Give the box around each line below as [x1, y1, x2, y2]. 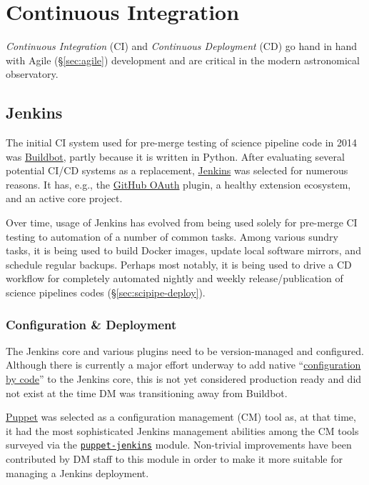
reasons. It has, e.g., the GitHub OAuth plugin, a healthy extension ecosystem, [6, 176, 351, 191]
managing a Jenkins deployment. [6, 465, 149, 480]
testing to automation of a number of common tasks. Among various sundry [6, 229, 339, 244]
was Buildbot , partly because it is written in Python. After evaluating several [6, 149, 345, 164]
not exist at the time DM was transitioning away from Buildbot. [6, 385, 288, 400]
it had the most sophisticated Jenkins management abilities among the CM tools [6, 423, 359, 438]
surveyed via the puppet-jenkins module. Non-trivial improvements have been [6, 437, 352, 452]
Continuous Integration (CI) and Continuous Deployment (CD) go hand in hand [6, 39, 358, 54]
